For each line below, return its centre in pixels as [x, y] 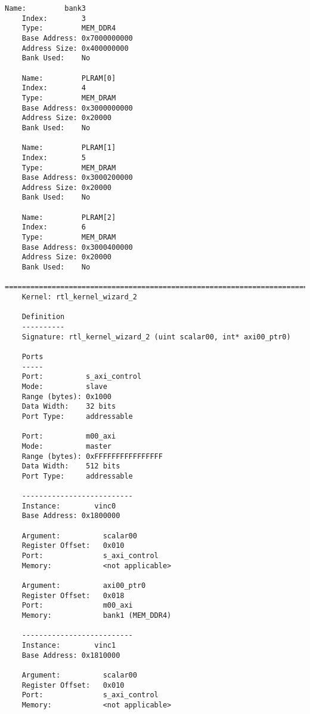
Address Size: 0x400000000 [75, 48]
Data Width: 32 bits [69, 407]
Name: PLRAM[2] [69, 217]
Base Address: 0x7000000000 [77, 38]
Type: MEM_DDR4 [69, 28]
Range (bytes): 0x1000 [66, 396]
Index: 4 [54, 88]
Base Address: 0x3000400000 [77, 247]
